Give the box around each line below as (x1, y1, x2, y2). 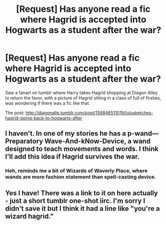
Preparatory (5, 137, 44, 145)
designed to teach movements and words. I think (5, 145, 159, 153)
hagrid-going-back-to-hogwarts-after (5, 115, 83, 121)
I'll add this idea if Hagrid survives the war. (5, 152, 140, 161)
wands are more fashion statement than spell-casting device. (5, 174, 157, 180)
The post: (5, 110, 25, 116)
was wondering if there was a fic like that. (5, 100, 91, 106)
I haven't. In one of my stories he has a (5, 130, 126, 138)
